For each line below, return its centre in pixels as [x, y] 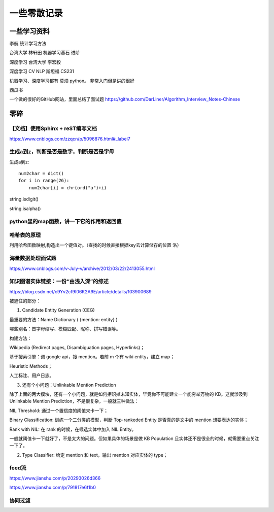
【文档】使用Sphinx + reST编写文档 [53, 128]
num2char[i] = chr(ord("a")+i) [68, 187]
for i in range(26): [44, 181]
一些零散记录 [36, 13]
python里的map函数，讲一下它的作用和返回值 [65, 222]
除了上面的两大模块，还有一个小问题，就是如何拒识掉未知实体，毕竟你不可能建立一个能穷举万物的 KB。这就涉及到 [129, 394]
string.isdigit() [24, 199]
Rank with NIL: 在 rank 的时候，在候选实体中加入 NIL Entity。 [73, 429]
